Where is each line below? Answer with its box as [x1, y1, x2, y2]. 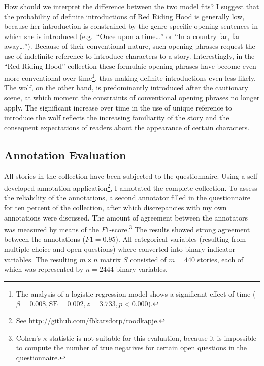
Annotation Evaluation [4, 147, 126, 162]
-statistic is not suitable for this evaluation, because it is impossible [47, 332, 257, 343]
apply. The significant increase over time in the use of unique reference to [4, 102, 232, 113]
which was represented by [4, 264, 84, 274]
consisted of [130, 253, 167, 264]
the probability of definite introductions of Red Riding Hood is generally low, [4, 11, 245, 21]
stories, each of [197, 253, 244, 264]
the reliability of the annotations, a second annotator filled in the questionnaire [4, 192, 250, 203]
